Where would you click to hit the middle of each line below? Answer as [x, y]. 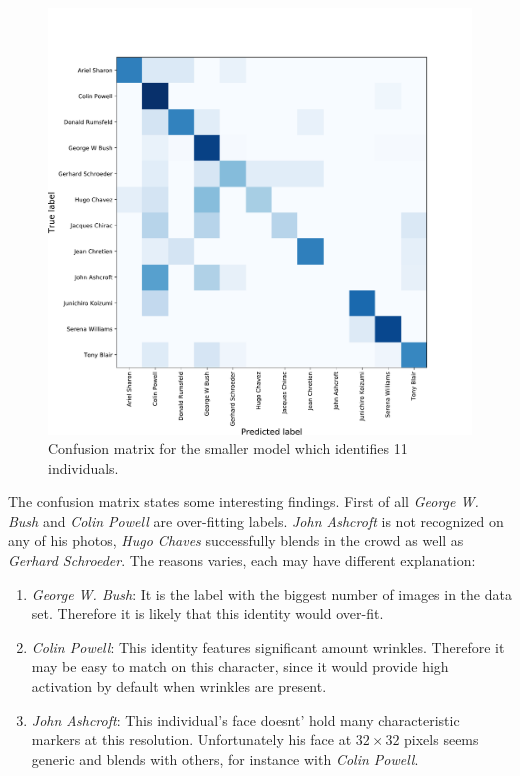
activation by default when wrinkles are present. [179, 686]
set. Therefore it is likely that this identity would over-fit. [207, 613]
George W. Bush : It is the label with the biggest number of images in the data [271, 593]
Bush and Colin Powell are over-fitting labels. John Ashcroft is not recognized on [256, 520]
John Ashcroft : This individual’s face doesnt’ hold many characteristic [245, 719]
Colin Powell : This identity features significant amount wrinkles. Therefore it [268, 646]
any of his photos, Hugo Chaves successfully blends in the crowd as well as [236, 540]
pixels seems [441, 739]
